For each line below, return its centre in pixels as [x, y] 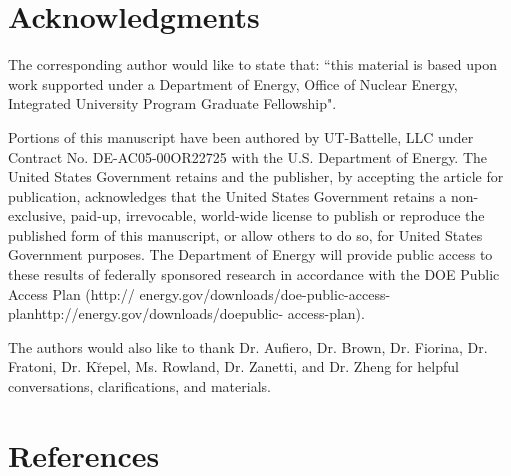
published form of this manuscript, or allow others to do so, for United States [245, 234]
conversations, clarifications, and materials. [139, 386]
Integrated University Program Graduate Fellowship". [172, 103]
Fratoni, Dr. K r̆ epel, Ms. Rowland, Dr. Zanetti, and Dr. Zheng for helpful [233, 366]
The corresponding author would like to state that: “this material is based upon [253, 64]
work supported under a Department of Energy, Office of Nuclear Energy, [233, 83]
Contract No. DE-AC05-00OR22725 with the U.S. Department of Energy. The [248, 156]
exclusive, [37, 215]
